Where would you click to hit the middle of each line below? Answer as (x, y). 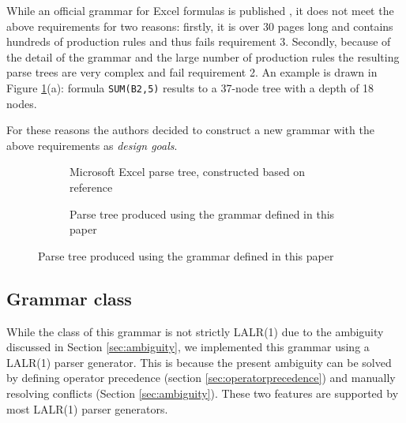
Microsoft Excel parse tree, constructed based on (188, 172)
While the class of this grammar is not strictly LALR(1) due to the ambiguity (195, 331)
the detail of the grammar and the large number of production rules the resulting (203, 56)
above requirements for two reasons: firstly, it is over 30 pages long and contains (200, 26)
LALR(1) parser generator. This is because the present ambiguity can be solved (199, 362)
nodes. (22, 103)
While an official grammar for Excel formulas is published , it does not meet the (200, 10)
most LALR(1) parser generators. (87, 408)
